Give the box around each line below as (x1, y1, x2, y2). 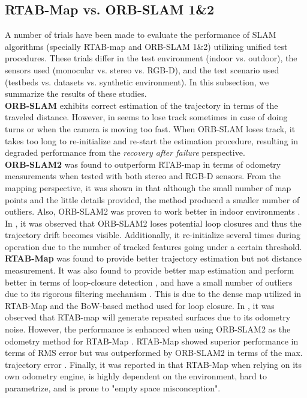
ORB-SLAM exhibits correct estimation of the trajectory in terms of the (5, 99, 278, 111)
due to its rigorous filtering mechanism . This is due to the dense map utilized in (5, 287, 302, 300)
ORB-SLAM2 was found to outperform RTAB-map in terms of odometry (5, 158, 281, 170)
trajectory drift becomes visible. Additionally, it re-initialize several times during (5, 228, 300, 241)
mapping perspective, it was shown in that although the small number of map (5, 181, 291, 194)
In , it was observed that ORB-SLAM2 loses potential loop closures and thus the (5, 216, 302, 229)
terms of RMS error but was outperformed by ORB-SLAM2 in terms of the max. (5, 346, 303, 359)
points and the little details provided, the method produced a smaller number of (5, 193, 300, 206)
